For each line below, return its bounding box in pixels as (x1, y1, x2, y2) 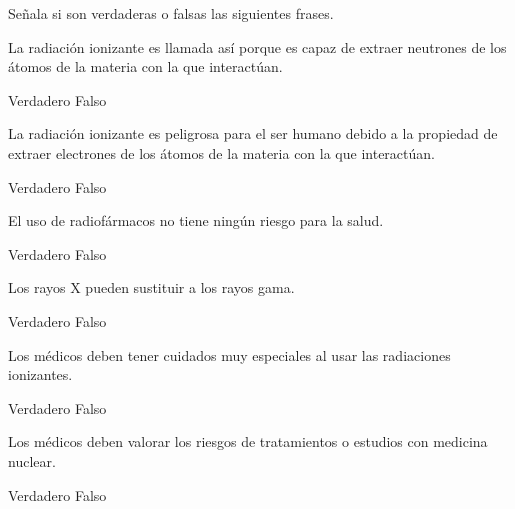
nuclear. (8, 450, 56, 471)
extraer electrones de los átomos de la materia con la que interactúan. (8, 142, 435, 163)
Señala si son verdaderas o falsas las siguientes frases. (8, 3, 334, 23)
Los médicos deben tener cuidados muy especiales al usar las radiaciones (8, 344, 451, 365)
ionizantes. (8, 364, 73, 385)
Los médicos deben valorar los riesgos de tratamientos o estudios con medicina (8, 431, 488, 452)
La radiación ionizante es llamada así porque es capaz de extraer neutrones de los (8, 36, 507, 57)
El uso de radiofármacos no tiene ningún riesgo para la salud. (8, 210, 384, 231)
